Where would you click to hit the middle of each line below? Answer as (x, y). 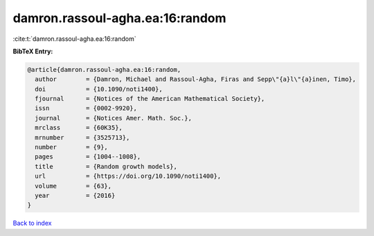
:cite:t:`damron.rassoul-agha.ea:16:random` (74, 39)
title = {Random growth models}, (106, 166)
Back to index (32, 223)
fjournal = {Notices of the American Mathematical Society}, (150, 99)
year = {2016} (75, 196)
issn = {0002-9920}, (86, 108)
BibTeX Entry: (33, 51)
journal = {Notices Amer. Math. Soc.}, (113, 118)
